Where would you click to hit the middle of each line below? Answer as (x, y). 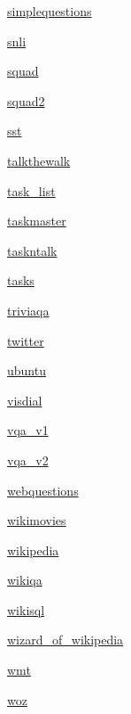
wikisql (26, 609)
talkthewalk (39, 160)
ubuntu (27, 370)
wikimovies (37, 520)
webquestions (43, 490)
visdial (25, 400)
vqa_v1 (28, 430)
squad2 (26, 100)
